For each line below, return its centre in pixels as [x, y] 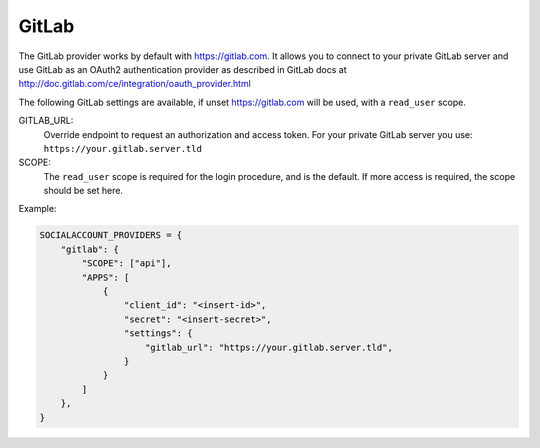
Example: [37, 209]
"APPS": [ [105, 277]
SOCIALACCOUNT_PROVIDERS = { [111, 235]
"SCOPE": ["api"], [126, 263]
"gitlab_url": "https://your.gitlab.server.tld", [269, 347]
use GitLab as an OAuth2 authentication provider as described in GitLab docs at [182, 69]
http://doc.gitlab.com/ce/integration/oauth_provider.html [135, 84]
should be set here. [83, 191]
